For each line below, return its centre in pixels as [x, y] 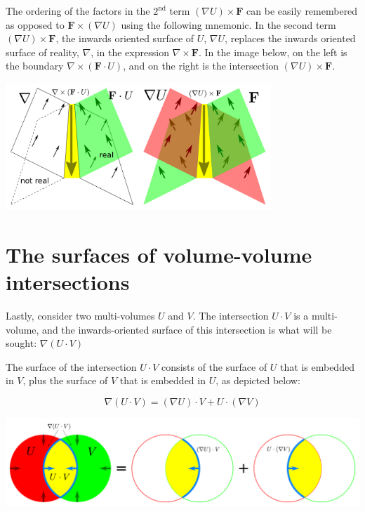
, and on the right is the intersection [201, 66]
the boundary [35, 66]
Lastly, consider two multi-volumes [80, 316]
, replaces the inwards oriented [290, 38]
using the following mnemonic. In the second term [228, 24]
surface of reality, [42, 52]
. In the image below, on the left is [273, 52]
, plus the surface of [65, 380]
